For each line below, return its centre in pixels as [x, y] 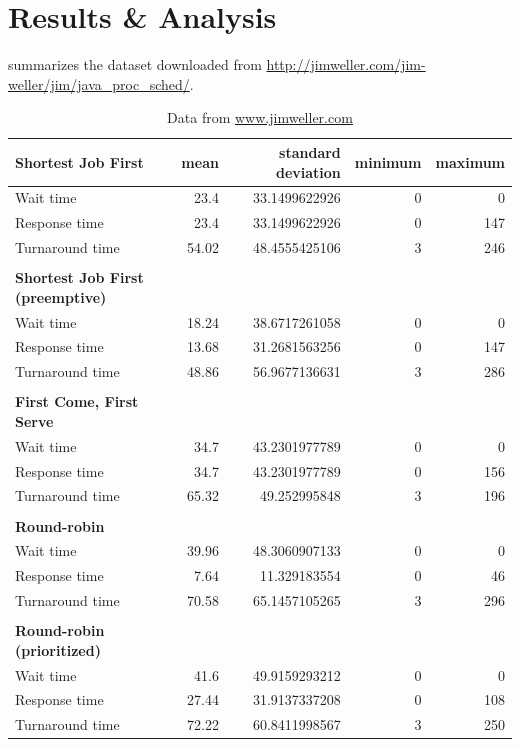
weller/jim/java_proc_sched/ [99, 83]
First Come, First [77, 401]
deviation [308, 171]
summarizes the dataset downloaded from [135, 64]
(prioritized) [58, 649]
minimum [388, 161]
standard [310, 151]
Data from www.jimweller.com [260, 117]
